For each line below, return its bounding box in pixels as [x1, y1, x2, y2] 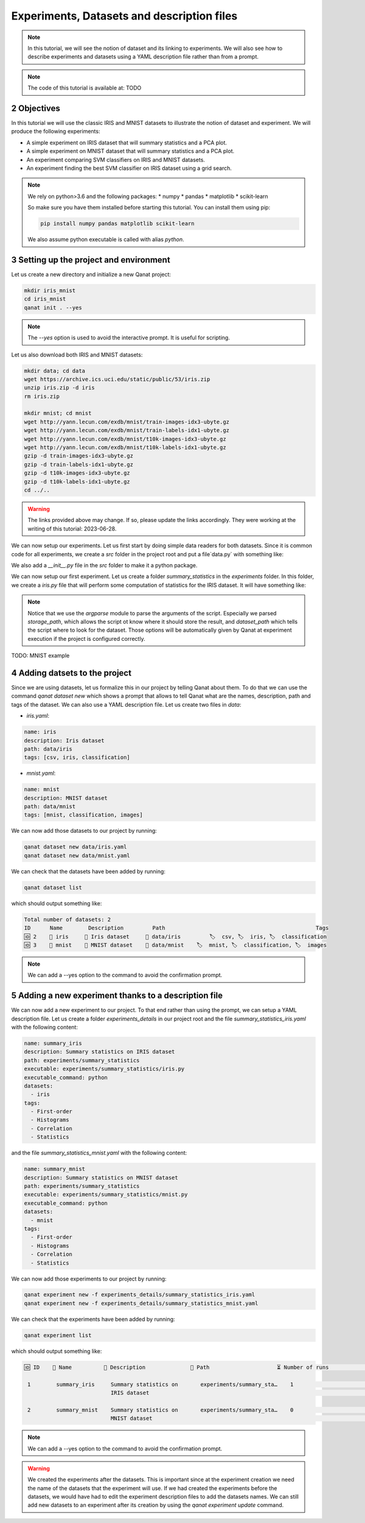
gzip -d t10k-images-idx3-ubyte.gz [24, 470, 130, 476]
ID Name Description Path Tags [24, 925, 329, 931]
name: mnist [24, 786, 60, 793]
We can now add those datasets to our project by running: [11, 827, 158, 835]
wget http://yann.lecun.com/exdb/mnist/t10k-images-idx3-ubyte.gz [24, 436, 226, 442]
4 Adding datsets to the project [11, 668, 132, 678]
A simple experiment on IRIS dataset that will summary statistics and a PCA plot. [26, 139, 228, 146]
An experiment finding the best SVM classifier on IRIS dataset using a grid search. [26, 164, 232, 172]
